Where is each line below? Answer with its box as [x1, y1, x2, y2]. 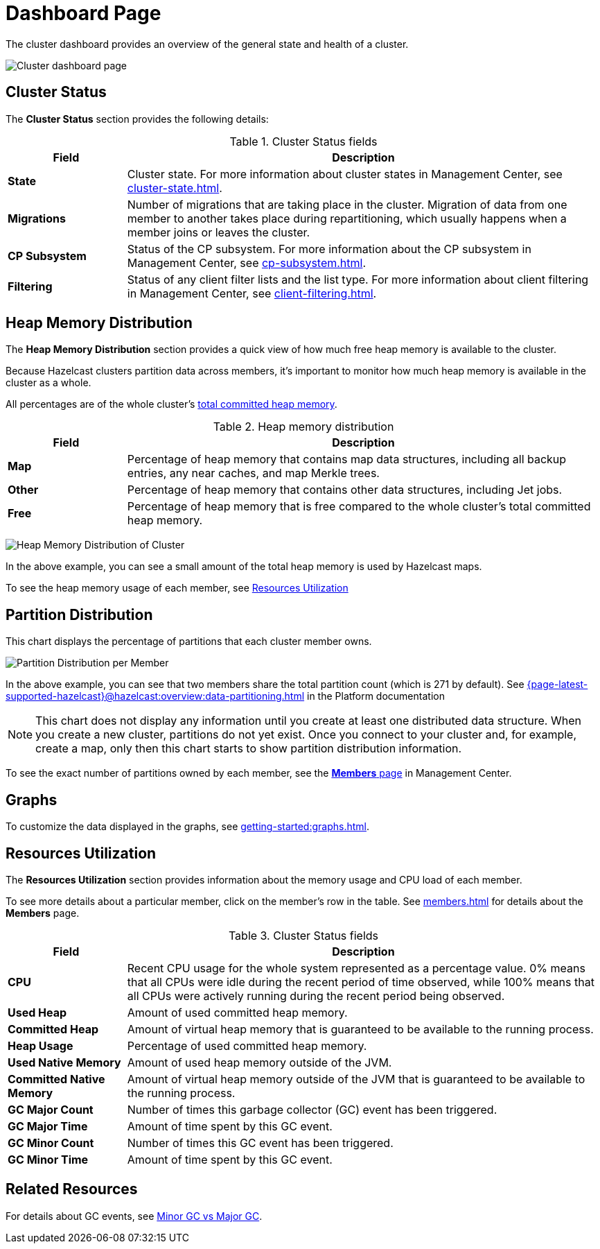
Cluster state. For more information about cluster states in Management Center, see [127, 166, 563, 181]
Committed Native [8, 1071, 105, 1086]
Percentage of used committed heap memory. [127, 1038, 367, 1053]
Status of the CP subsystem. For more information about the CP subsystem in [127, 241, 531, 256]
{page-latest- [527, 678, 588, 691]
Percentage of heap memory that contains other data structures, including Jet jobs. [127, 483, 563, 497]
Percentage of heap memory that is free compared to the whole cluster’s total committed [127, 499, 591, 514]
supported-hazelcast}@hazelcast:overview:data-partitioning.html [6, 690, 305, 703]
